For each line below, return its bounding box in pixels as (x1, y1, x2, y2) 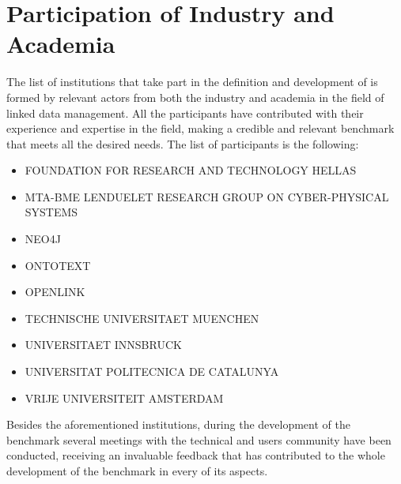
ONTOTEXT (25, 257, 91, 273)
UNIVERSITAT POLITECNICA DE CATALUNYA (25, 363, 279, 380)
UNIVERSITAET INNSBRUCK (25, 336, 182, 353)
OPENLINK (25, 283, 85, 300)
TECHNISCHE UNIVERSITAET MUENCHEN (25, 310, 259, 326)
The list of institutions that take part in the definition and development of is (6, 73, 378, 90)
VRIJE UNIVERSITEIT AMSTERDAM (25, 389, 224, 406)
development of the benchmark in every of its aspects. (6, 463, 268, 478)
